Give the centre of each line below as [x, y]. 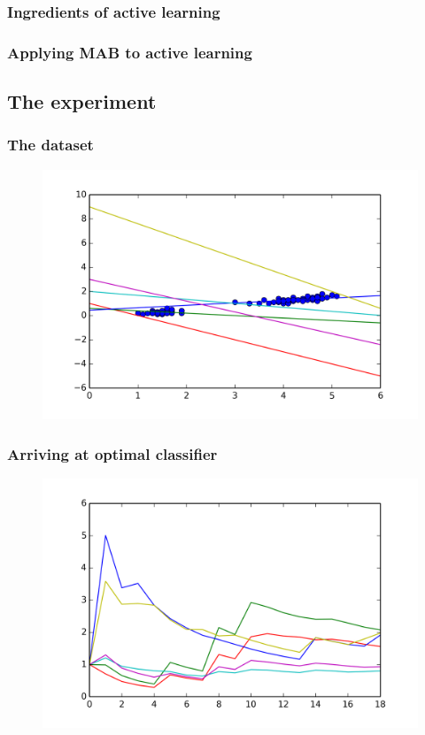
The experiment [82, 101]
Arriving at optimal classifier [112, 453]
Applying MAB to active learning [130, 52]
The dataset [50, 145]
